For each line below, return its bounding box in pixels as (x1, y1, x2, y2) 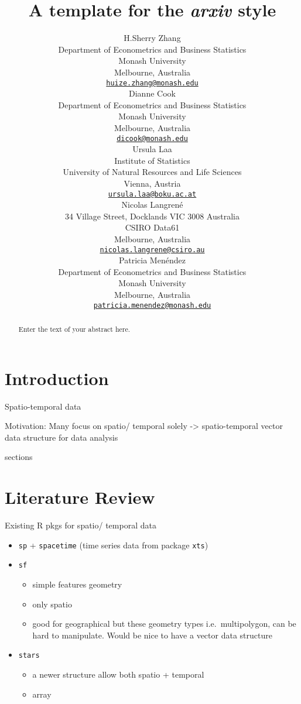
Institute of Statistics (114, 154, 190, 166)
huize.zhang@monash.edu (106, 78, 199, 87)
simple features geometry (32, 578, 122, 590)
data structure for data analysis (5, 431, 118, 443)
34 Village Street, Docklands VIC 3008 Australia (65, 210, 240, 222)
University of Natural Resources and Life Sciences (63, 166, 242, 178)
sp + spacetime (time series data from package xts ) (18, 538, 208, 551)
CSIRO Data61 (125, 221, 180, 233)
